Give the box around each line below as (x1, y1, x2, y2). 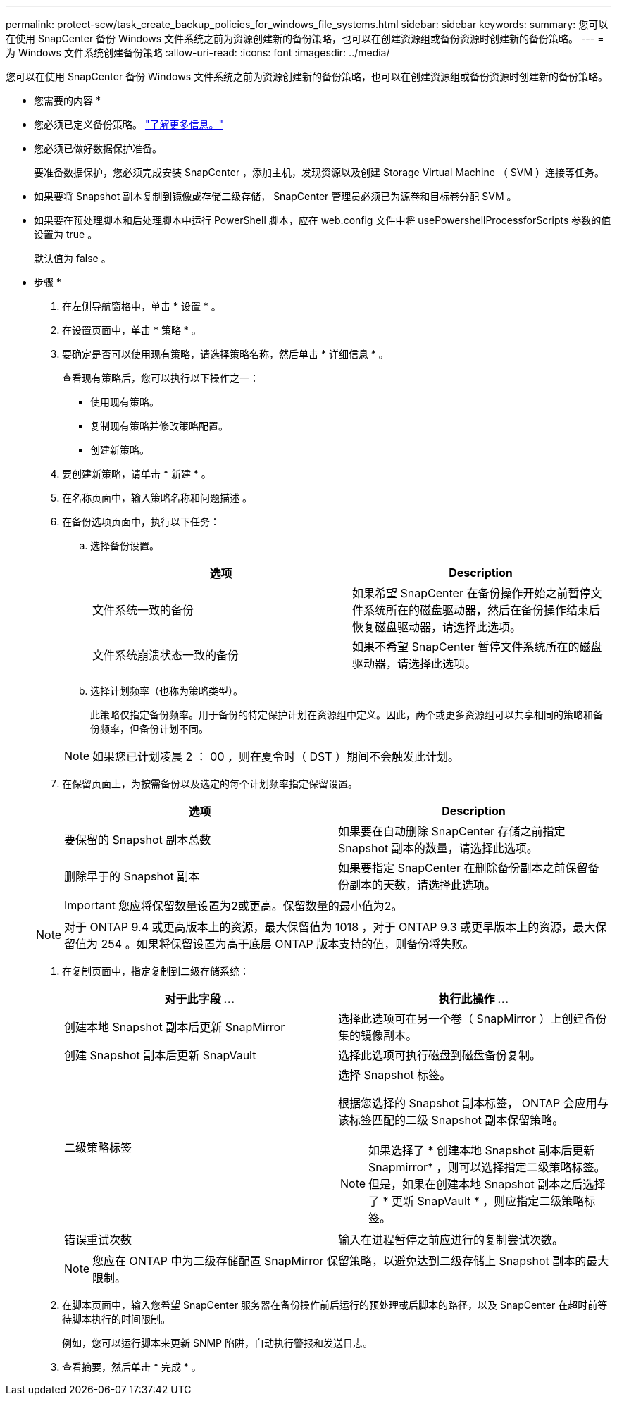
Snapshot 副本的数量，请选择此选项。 (338, 841, 538, 855)
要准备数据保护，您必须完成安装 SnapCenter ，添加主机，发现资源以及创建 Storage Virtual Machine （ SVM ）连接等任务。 (34, 166, 604, 178)
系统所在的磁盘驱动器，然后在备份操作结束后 (363, 603, 601, 617)
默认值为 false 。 (34, 252, 111, 264)
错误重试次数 (64, 1233, 132, 1247)
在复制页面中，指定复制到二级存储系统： (62, 965, 249, 977)
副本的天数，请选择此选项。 (349, 878, 497, 892)
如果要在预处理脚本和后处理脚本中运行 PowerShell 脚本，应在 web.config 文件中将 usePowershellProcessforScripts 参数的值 (34, 214, 611, 226)
